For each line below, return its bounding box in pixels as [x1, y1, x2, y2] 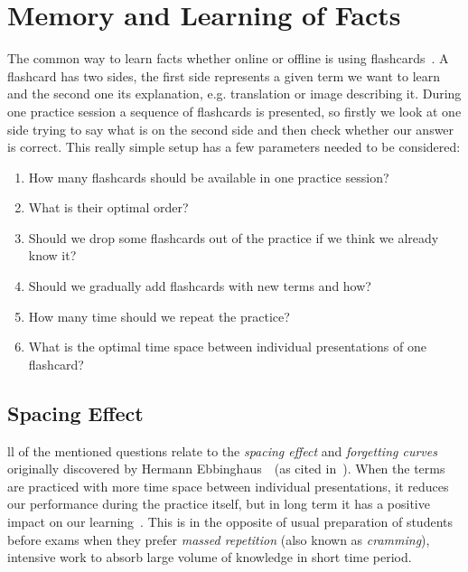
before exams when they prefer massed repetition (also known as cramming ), [7, 530, 430, 549]
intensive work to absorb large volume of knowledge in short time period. [7, 548, 412, 567]
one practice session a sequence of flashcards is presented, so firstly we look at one [7, 101, 462, 120]
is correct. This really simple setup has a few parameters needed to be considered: [7, 137, 461, 156]
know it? [28, 246, 77, 265]
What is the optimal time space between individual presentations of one [28, 337, 426, 356]
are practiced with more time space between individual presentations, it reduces [7, 476, 449, 495]
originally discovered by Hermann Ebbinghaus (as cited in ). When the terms [7, 459, 445, 478]
